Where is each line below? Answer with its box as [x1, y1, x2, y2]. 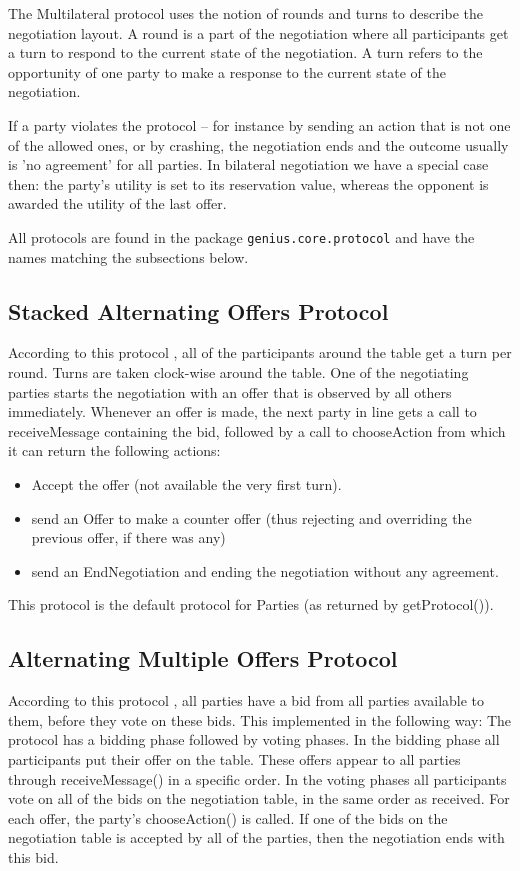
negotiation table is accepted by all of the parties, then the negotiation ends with [8, 827, 505, 848]
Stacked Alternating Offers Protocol [8, 295, 389, 326]
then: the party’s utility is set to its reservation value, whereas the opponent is [8, 173, 489, 194]
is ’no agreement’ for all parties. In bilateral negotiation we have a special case [8, 154, 489, 175]
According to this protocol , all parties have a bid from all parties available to [8, 690, 485, 711]
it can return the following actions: [8, 440, 221, 461]
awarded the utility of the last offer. [8, 193, 227, 214]
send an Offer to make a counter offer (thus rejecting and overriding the [31, 507, 472, 528]
